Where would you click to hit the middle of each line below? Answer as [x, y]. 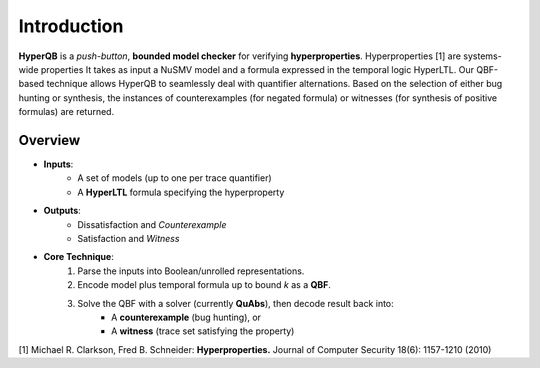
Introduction [71, 26]
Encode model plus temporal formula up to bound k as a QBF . [204, 285]
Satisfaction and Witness [128, 238]
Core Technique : [78, 257]
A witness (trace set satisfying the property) [203, 331]
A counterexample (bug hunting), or [186, 317]
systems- [482, 56]
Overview [49, 140]
